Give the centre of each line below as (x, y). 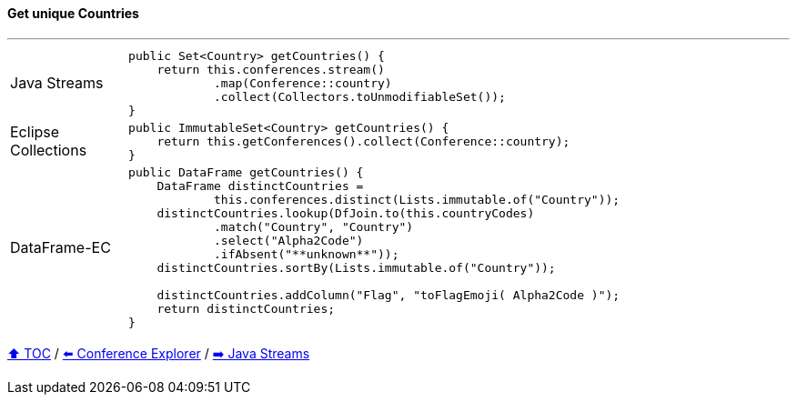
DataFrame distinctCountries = (260, 186)
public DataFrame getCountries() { (246, 172)
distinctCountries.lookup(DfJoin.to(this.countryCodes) (346, 213)
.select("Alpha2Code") (289, 240)
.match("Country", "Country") (314, 226)
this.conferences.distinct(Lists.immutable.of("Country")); (417, 199)
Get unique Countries (73, 13)
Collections (49, 151)
